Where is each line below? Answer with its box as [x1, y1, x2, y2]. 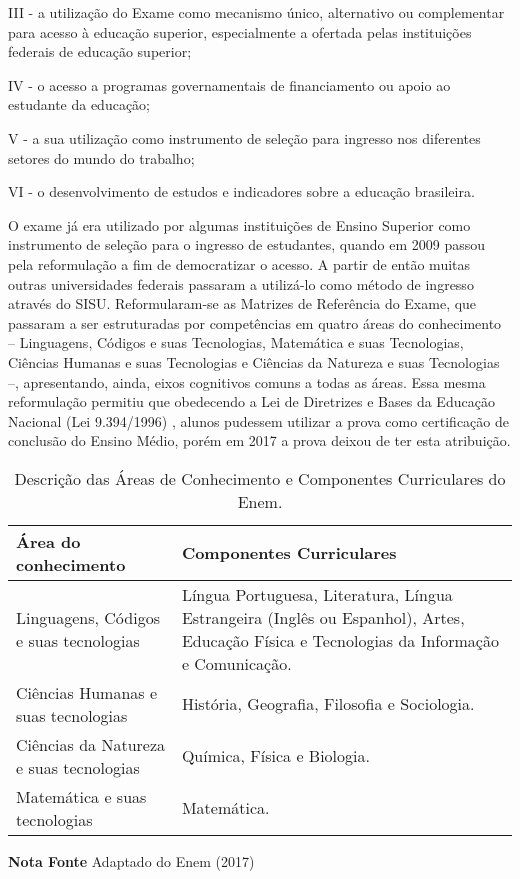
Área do [16, 529, 81, 553]
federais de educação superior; [8, 41, 192, 62]
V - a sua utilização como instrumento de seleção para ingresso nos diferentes [8, 127, 481, 148]
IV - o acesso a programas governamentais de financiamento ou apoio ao [8, 74, 451, 95]
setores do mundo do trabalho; [8, 147, 195, 168]
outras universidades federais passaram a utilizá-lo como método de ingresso [8, 273, 474, 294]
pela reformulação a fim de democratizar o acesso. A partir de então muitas [8, 253, 471, 274]
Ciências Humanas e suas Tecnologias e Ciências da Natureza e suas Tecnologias [8, 351, 500, 372]
